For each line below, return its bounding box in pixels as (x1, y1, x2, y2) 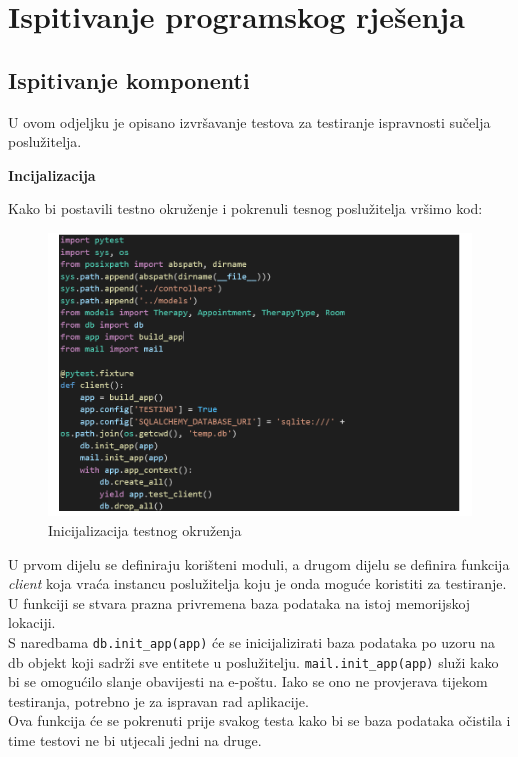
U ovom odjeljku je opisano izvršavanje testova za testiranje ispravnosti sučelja (8, 111, 491, 132)
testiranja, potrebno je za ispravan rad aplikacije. (8, 690, 309, 711)
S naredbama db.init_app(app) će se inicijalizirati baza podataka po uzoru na (8, 631, 495, 652)
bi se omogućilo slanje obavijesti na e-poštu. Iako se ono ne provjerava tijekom (8, 671, 488, 692)
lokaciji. (8, 612, 56, 633)
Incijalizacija (8, 164, 96, 185)
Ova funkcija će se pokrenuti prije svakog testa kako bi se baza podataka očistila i (8, 710, 511, 731)
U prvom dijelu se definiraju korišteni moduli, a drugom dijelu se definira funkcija (8, 553, 510, 574)
